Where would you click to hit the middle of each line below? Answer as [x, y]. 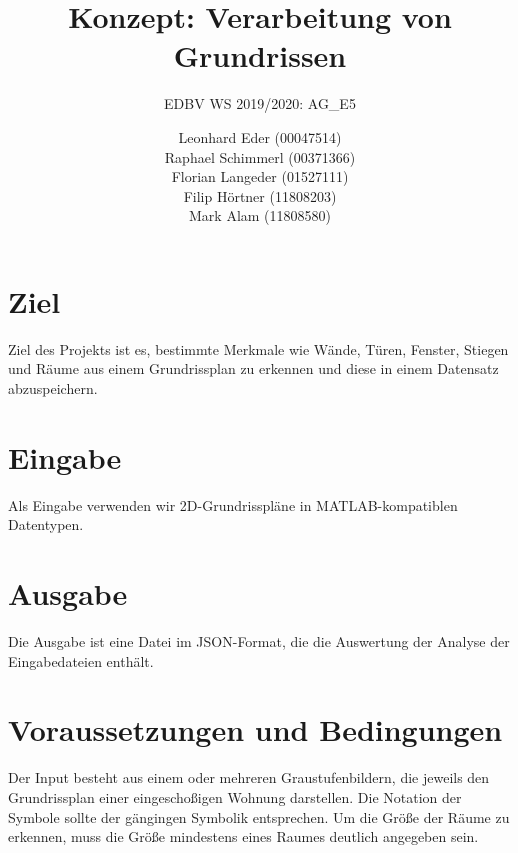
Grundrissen [260, 55]
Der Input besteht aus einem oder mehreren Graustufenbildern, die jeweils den [249, 777]
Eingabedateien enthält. [81, 660]
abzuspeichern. [53, 388]
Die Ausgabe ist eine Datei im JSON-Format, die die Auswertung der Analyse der [259, 641]
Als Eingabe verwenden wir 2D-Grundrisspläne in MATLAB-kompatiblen [233, 504]
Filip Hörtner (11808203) [260, 195]
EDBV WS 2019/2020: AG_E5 [260, 103]
